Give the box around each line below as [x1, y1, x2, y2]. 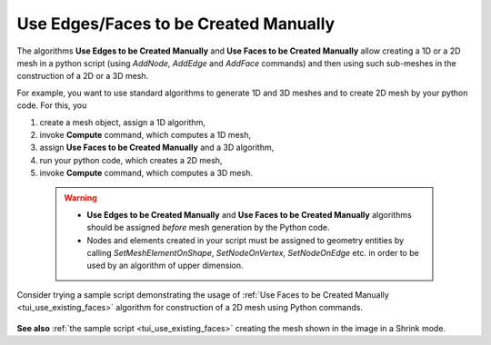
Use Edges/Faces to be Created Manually [16, 14, 336, 34]
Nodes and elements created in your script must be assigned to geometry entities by [86, 234, 405, 245]
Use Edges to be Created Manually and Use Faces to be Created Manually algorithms [86, 209, 413, 220]
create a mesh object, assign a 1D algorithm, [39, 116, 206, 127]
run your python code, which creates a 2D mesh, [39, 154, 223, 165]
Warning [64, 192, 97, 203]
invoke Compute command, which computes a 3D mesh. [39, 168, 254, 179]
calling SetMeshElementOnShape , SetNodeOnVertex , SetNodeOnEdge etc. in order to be [86, 248, 420, 259]
